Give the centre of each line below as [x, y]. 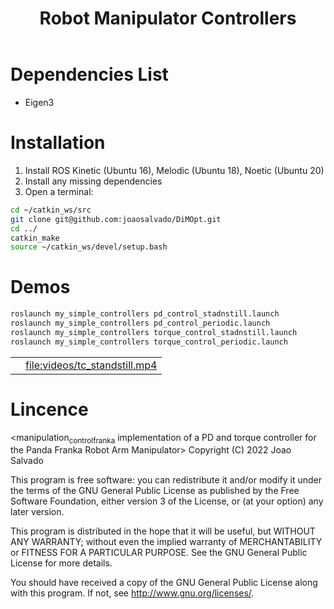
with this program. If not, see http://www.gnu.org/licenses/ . [132, 593]
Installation [58, 143]
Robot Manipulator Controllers [168, 18]
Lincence [49, 409]
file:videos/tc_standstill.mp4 [91, 365]
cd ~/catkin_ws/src [51, 210]
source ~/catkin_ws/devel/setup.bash [89, 247]
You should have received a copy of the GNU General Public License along [164, 583]
